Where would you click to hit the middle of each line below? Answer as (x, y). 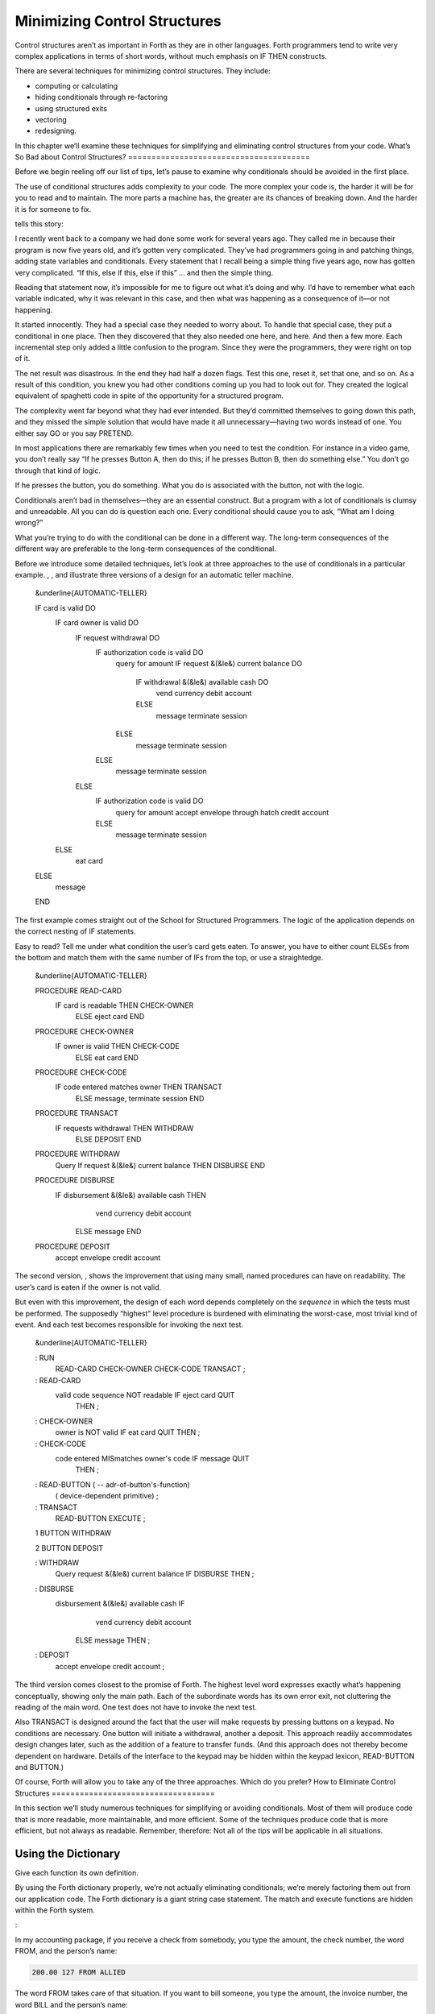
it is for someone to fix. (53, 209)
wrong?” (29, 523)
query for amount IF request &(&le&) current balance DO (209, 664)
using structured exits (71, 108)
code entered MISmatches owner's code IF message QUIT (152, 1458)
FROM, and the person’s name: (66, 1951)
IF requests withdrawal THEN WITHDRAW (124, 1128)
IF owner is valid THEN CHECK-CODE (118, 1046)
